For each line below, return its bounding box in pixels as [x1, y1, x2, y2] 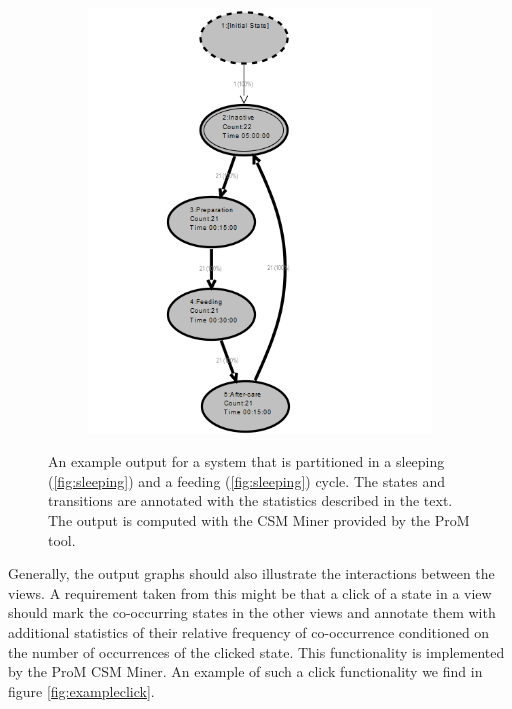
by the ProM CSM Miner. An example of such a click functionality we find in [8, 661, 483, 682]
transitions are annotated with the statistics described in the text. [48, 490, 453, 511]
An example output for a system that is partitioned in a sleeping [48, 451, 445, 472]
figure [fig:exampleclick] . [8, 680, 155, 701]
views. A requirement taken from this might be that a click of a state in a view [8, 582, 492, 603]
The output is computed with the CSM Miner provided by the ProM [48, 509, 470, 530]
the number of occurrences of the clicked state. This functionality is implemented [8, 641, 505, 662]
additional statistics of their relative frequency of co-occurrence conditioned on [8, 621, 490, 642]
